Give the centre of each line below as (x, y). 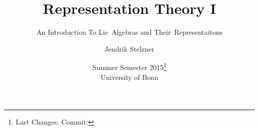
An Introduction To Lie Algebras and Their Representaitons (129, 32)
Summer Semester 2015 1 (129, 66)
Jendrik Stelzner (129, 48)
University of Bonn (129, 77)
